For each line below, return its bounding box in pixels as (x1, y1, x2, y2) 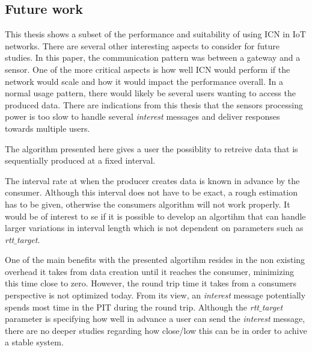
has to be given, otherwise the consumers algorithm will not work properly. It (5, 197, 290, 210)
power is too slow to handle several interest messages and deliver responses (5, 110, 280, 123)
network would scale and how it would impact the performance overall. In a (5, 75, 283, 87)
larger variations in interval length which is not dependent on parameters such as (5, 221, 304, 234)
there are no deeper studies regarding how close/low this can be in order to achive (5, 324, 307, 336)
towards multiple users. (5, 122, 90, 134)
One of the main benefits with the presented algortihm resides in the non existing (5, 253, 305, 266)
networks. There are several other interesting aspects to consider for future (5, 39, 280, 52)
